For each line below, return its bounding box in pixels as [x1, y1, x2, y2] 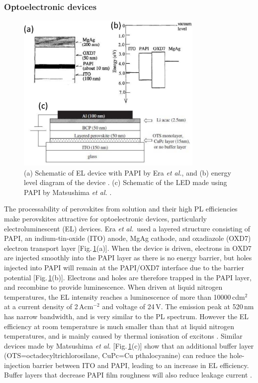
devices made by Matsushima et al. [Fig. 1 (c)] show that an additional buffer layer [4, 340, 254, 351]
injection [4, 360, 30, 370]
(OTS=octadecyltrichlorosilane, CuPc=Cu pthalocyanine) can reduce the [4, 350, 228, 361]
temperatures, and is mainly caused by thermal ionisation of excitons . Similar [4, 331, 243, 341]
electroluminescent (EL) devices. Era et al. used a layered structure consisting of [4, 223, 251, 233]
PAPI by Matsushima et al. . [24, 187, 112, 197]
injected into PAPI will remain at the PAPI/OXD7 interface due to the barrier [4, 262, 245, 272]
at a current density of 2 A [4, 301, 85, 312]
